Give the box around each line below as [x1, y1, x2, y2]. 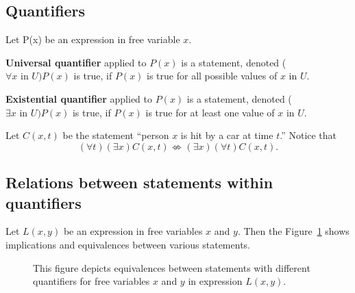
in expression [188, 274, 243, 288]
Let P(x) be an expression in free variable [5, 32, 180, 47]
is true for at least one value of [145, 105, 275, 119]
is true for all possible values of [147, 68, 278, 83]
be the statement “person [62, 128, 169, 142]
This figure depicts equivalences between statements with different [33, 260, 310, 275]
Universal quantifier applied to [5, 55, 147, 69]
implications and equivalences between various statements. [5, 237, 250, 251]
